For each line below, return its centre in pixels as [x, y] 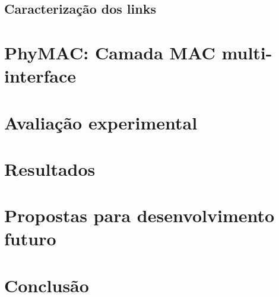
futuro [30, 238]
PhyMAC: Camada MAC [110, 52]
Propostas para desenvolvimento [139, 215]
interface [40, 76]
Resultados [50, 168]
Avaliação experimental [101, 122]
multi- [247, 52]
